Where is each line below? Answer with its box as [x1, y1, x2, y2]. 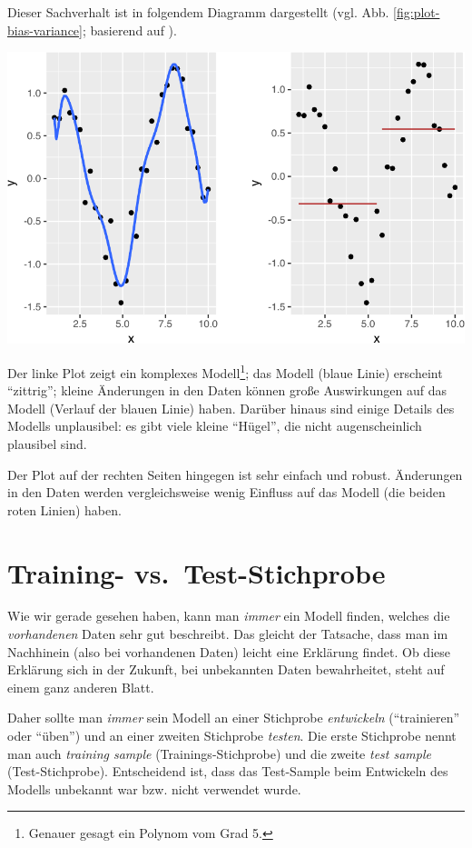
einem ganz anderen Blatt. [7, 677, 154, 696]
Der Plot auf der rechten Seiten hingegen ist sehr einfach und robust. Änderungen [7, 464, 463, 484]
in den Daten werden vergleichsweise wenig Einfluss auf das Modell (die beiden [7, 483, 446, 502]
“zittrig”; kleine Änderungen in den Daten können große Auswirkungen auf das [7, 381, 447, 400]
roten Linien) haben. [7, 500, 122, 519]
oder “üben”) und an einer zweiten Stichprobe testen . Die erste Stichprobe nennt [7, 726, 457, 745]
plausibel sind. [7, 434, 87, 453]
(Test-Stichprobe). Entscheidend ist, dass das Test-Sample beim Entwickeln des [7, 762, 448, 781]
